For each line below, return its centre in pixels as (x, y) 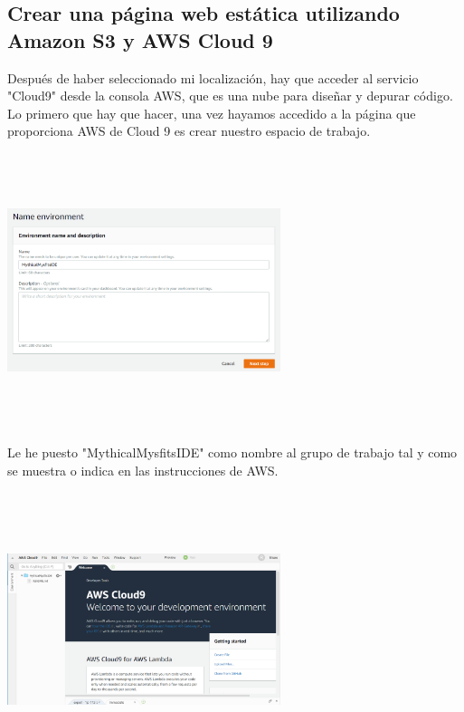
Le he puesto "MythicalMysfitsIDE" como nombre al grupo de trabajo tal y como (232, 452)
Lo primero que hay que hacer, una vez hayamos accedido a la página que (212, 113)
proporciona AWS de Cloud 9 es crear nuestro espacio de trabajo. (189, 131)
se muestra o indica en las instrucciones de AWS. (143, 470)
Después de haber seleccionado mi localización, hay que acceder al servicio (213, 77)
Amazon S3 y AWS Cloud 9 (140, 39)
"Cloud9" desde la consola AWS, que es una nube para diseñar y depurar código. (230, 96)
